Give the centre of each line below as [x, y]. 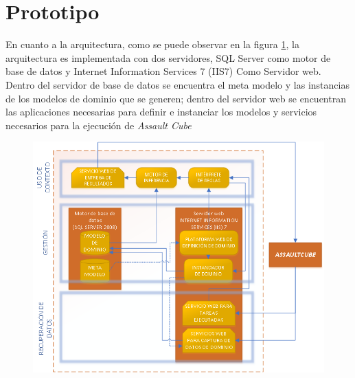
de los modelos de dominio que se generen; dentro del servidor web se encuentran [176, 98]
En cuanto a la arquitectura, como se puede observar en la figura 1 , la [152, 44]
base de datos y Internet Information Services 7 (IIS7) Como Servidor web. [163, 71]
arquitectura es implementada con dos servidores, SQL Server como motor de [168, 57]
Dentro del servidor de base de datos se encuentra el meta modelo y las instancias [177, 84]
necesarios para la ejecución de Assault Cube [99, 125]
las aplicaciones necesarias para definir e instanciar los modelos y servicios [161, 112]
